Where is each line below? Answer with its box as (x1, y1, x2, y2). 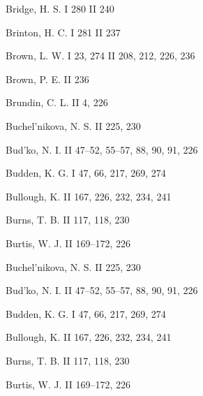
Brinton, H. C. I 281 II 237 (6, 24, 121, 39)
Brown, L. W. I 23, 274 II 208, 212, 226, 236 (6, 48, 195, 63)
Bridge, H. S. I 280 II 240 (6, 1, 114, 15)
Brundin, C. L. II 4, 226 (6, 95, 108, 110)
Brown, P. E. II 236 (6, 71, 89, 86)
